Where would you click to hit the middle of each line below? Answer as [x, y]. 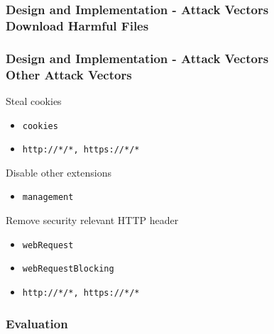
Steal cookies [34, 100]
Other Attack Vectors [69, 74]
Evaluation [37, 323]
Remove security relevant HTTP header [92, 220]
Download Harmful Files [77, 25]
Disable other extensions [59, 172]
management [48, 197]
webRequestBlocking [68, 269]
